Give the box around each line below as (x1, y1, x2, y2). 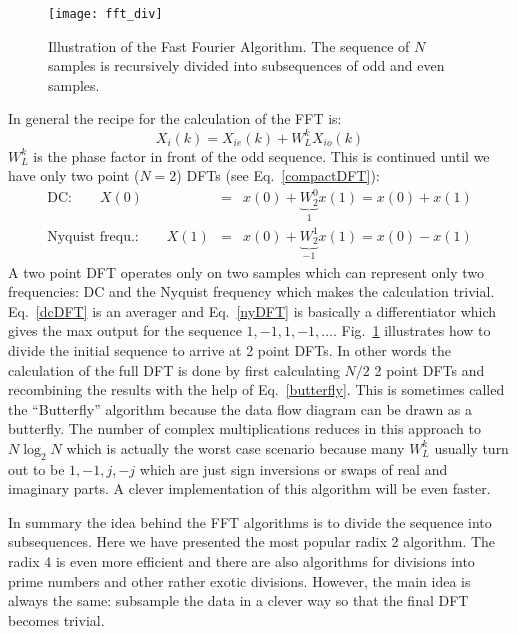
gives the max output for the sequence (8, 320, 242, 341)
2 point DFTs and (374, 359, 485, 380)
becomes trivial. (8, 609, 105, 630)
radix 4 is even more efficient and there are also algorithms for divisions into (8, 551, 475, 572)
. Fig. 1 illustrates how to (333, 320, 491, 341)
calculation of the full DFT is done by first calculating (8, 359, 340, 380)
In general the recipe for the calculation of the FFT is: (8, 108, 342, 129)
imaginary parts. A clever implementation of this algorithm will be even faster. (8, 478, 491, 499)
